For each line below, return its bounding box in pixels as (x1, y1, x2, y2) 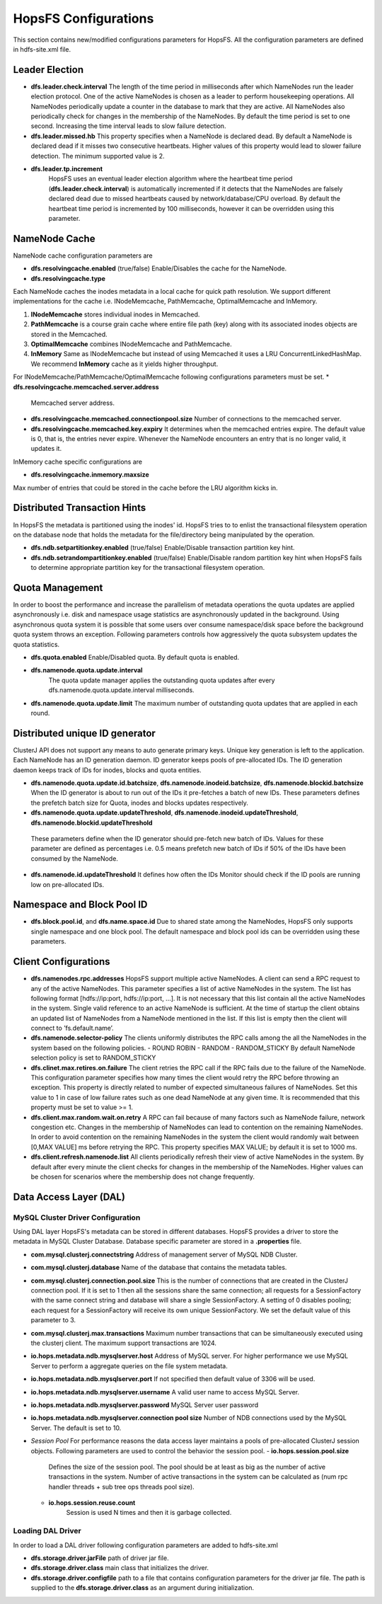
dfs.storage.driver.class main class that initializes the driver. (30, 1564, 209, 1572)
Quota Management (13, 581, 103, 594)
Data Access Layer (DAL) (13, 1191, 125, 1203)
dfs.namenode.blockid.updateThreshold (30, 818, 153, 827)
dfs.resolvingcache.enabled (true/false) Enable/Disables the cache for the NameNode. (30, 264, 287, 273)
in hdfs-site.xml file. (13, 45, 71, 53)
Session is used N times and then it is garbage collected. (66, 1508, 232, 1517)
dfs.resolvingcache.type (30, 274, 105, 282)
